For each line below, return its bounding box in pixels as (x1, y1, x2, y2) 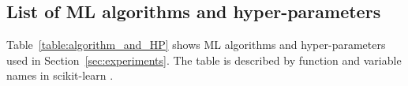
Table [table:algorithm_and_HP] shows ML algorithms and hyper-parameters (6, 36, 386, 53)
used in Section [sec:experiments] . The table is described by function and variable (6, 51, 402, 68)
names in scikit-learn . (6, 67, 114, 84)
